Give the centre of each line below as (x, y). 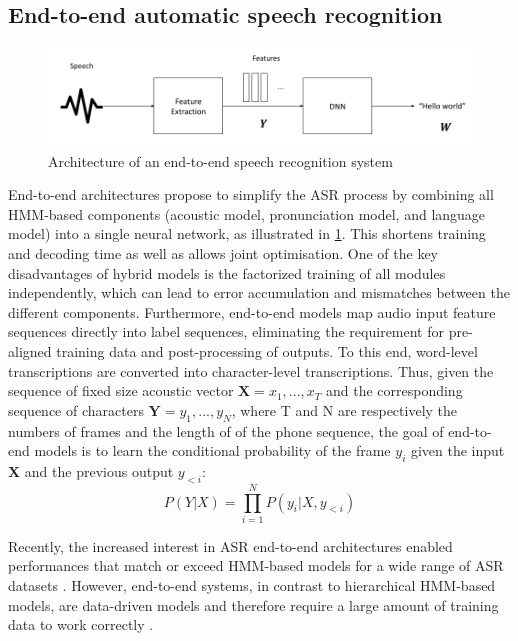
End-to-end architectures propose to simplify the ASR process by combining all (251, 194)
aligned (30, 350)
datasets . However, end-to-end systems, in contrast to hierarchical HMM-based (252, 585)
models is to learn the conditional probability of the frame (212, 450)
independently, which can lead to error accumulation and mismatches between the (259, 292)
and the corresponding (394, 390)
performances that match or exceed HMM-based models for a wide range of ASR (256, 565)
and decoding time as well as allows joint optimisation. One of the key (223, 252)
